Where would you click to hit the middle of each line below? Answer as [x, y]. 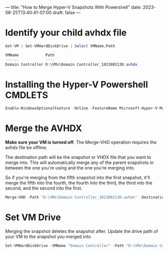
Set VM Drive [33, 217]
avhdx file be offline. [26, 147]
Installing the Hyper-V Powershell [77, 84]
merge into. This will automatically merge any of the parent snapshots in [79, 162]
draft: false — [67, 12]
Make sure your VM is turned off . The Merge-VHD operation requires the [81, 142]
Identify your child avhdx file [66, 33]
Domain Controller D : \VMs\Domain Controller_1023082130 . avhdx [71, 64]
